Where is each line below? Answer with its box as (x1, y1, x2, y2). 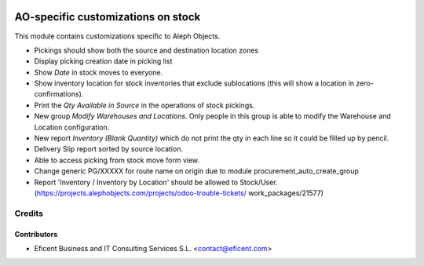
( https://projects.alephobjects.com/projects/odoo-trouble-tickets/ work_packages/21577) (34, 188, 323, 198)
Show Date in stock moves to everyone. (34, 67, 163, 77)
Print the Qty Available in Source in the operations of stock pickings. (34, 100, 255, 110)
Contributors (14, 229, 58, 239)
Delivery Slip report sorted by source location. (34, 144, 184, 154)
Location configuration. (34, 122, 110, 132)
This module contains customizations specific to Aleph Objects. (14, 31, 221, 41)
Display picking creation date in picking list (34, 56, 173, 66)
